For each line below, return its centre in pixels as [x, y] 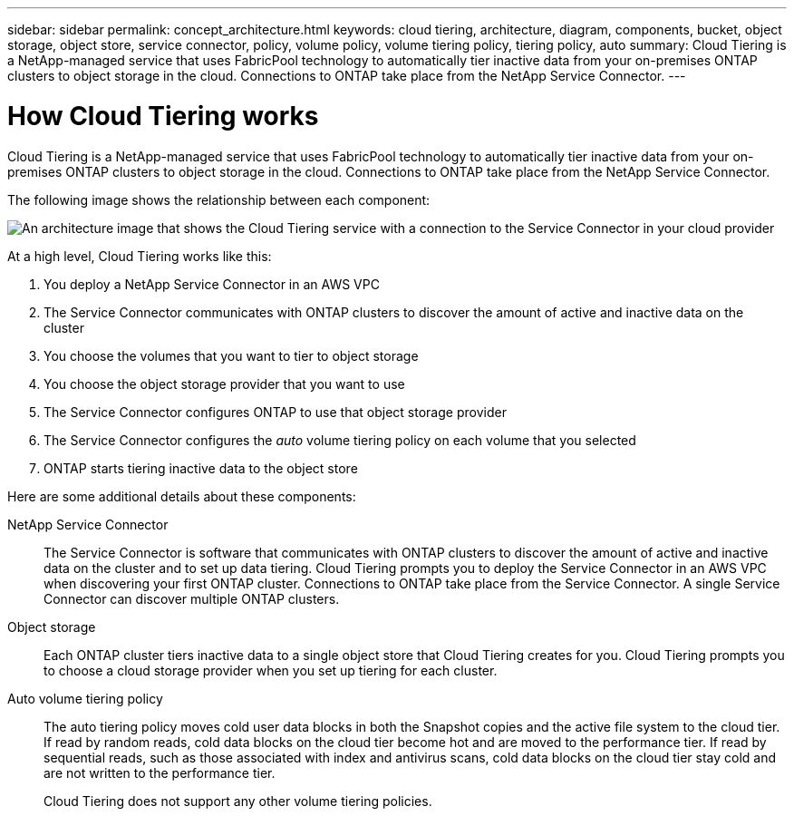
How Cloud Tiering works [163, 116]
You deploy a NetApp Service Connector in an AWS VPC [212, 284]
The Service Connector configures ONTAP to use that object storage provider [275, 412]
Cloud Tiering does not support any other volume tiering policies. [238, 801]
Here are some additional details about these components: [182, 496]
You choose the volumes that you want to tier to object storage [231, 355]
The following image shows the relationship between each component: [219, 199]
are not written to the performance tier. [160, 772]
